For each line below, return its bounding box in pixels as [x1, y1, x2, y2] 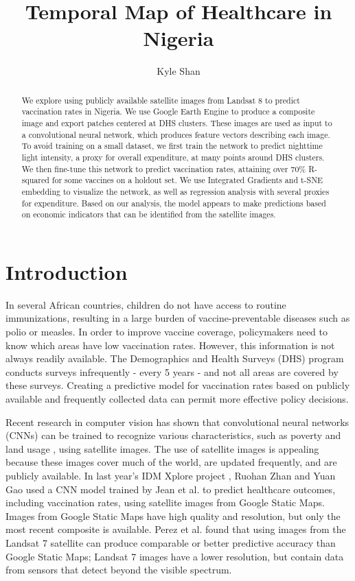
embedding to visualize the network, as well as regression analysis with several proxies [21, 185, 330, 197]
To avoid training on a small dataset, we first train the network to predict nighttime [21, 140, 323, 152]
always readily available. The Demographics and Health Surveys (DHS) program [5, 351, 344, 366]
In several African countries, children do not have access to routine [5, 297, 286, 311]
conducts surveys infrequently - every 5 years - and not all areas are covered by [5, 364, 339, 379]
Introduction [5, 257, 128, 285]
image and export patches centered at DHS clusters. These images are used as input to [21, 117, 332, 129]
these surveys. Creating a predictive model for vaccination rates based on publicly [5, 378, 350, 392]
